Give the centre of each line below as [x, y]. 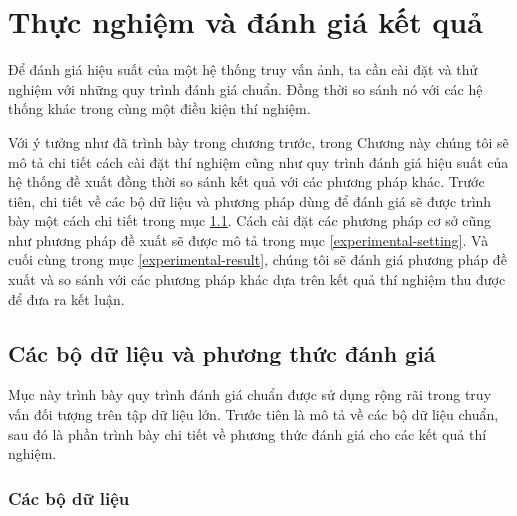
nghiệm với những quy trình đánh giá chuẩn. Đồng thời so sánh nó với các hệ [245, 88]
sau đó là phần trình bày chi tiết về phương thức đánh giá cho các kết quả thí [247, 433]
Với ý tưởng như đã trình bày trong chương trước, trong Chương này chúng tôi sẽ [258, 141]
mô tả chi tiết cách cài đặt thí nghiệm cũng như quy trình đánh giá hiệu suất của [258, 161]
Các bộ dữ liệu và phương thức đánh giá [222, 352]
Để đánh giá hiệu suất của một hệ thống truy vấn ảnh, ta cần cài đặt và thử [243, 69]
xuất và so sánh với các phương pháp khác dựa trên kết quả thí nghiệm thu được [257, 279]
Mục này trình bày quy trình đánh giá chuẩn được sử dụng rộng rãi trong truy [250, 394]
